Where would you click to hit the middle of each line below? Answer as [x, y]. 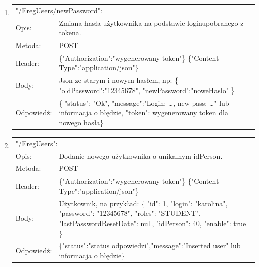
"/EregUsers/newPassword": [59, 10]
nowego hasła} [81, 122]
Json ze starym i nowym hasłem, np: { [119, 80]
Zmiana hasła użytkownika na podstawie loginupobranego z [151, 23]
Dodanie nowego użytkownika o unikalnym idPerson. [141, 155]
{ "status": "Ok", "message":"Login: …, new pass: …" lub [144, 102]
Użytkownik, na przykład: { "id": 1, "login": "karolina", [143, 203]
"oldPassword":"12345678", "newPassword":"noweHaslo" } [147, 90]
